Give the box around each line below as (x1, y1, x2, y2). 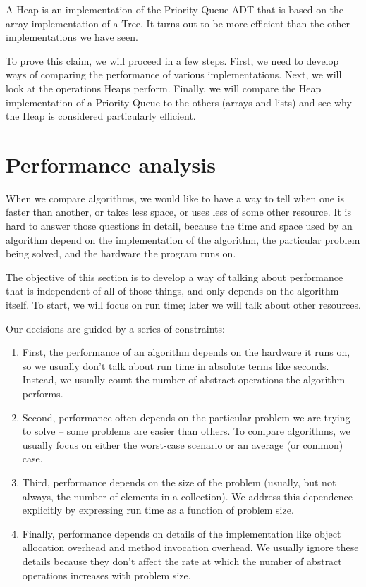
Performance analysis (6, 149, 216, 178)
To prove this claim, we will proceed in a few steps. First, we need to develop (6, 53, 339, 68)
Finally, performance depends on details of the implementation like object (22, 526, 341, 540)
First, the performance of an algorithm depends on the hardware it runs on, (22, 345, 350, 359)
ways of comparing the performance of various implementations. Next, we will (6, 67, 342, 82)
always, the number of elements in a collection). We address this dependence (22, 488, 353, 503)
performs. (22, 386, 63, 400)
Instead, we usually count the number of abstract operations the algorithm (22, 372, 346, 387)
